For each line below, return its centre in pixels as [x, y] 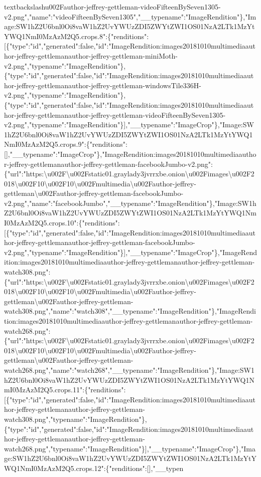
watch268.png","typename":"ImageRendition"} [75, 448]
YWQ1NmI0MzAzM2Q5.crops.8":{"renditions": [77, 36]
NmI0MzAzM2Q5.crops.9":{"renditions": [66, 144]
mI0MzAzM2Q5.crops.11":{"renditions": [65, 390]
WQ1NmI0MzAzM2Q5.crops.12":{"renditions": [76, 468]
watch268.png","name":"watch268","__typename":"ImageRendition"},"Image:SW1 [129, 370]
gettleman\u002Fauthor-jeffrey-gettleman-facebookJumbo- [94, 193]
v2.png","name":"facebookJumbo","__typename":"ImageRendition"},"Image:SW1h [130, 203]
